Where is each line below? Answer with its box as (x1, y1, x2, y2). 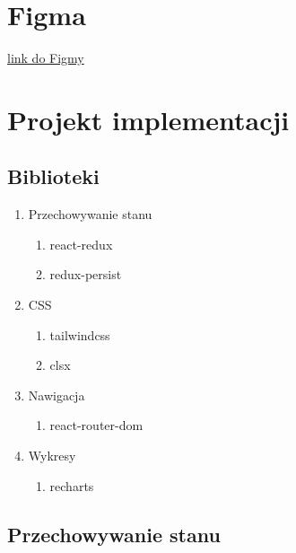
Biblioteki (7, 162, 100, 190)
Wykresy (28, 446, 76, 465)
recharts (49, 476, 94, 495)
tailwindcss (49, 325, 110, 344)
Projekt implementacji (7, 101, 290, 137)
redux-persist (49, 265, 122, 284)
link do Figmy (7, 48, 84, 67)
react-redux (49, 234, 113, 253)
